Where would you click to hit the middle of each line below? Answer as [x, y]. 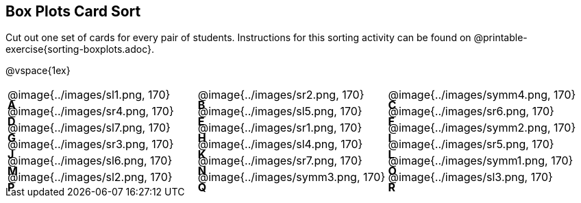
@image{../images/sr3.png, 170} [91, 144]
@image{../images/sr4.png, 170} [91, 111]
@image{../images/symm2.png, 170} [482, 128]
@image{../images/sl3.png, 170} [470, 177]
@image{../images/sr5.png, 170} [471, 144]
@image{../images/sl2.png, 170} [90, 177]
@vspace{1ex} [38, 71]
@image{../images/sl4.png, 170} [280, 144]
